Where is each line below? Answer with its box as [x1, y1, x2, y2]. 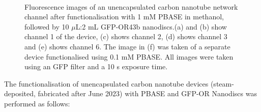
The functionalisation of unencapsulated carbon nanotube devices [4, 78, 209, 89]
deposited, [4, 88, 36, 99]
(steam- [210, 78, 234, 89]
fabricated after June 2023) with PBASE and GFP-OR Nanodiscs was [38, 88, 257, 99]
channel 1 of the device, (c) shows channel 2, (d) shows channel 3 [24, 31, 227, 42]
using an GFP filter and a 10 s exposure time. [24, 61, 168, 72]
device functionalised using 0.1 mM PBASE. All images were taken [24, 51, 234, 62]
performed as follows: [4, 98, 70, 108]
